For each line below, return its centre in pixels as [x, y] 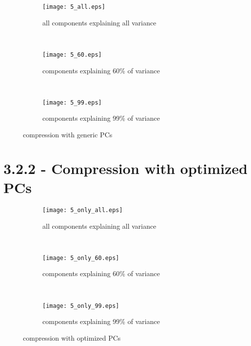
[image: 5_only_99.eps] [81, 306]
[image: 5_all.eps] [74, 7]
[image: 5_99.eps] [72, 102]
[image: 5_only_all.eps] [83, 210]
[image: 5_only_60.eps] [81, 258]
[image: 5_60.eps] [72, 54]
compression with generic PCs [68, 134]
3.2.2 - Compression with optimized [126, 168]
